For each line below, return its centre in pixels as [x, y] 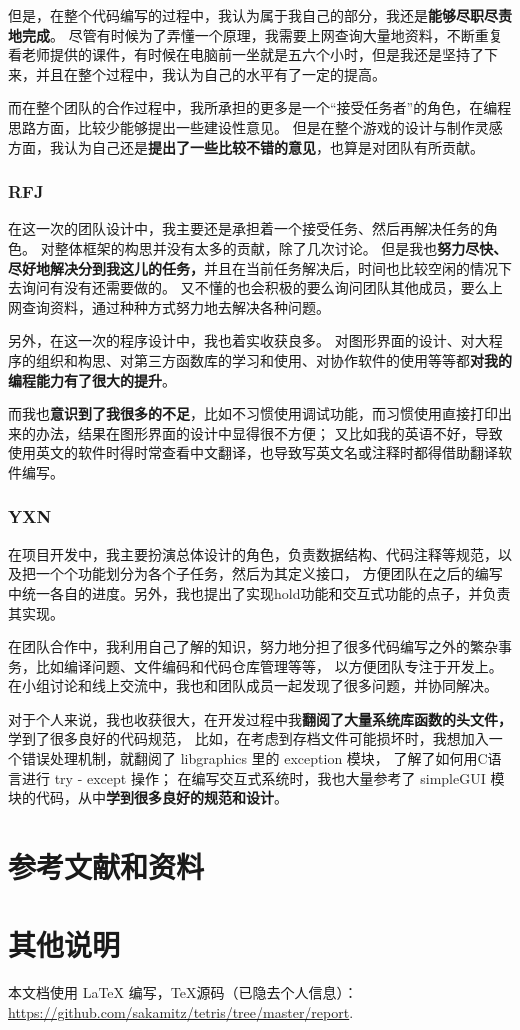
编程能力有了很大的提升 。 [92, 379]
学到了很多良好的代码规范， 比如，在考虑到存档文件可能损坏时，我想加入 [248, 738]
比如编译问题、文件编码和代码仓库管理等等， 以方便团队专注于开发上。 [269, 665]
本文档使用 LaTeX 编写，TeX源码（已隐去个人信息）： [183, 992]
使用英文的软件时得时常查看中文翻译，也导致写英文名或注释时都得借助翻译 [253, 452]
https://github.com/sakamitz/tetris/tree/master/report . [181, 1011]
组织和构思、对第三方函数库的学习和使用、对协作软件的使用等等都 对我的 [273, 359]
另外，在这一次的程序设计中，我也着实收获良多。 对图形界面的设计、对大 [248, 340]
